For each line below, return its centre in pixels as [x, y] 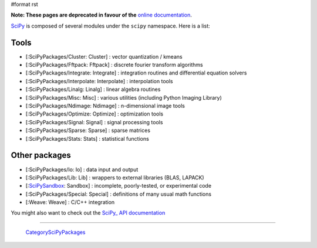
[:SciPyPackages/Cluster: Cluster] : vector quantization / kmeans [104, 56]
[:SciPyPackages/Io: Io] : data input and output [82, 169]
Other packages [41, 155]
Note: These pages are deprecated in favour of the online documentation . [101, 15]
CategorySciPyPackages [55, 232]
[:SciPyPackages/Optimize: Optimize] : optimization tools [95, 114]
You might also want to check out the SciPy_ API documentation [88, 213]
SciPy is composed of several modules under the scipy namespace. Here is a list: [111, 26]
